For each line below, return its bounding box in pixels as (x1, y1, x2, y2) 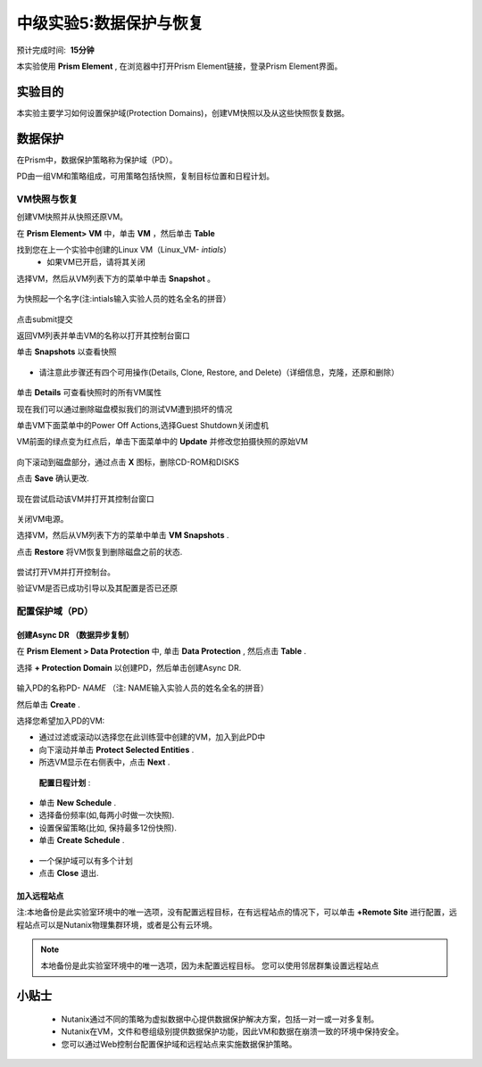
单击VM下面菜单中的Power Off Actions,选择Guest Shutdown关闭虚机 (16, 419, 270, 430)
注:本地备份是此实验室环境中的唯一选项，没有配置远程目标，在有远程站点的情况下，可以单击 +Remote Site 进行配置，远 (16, 906, 458, 918)
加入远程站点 (16, 890, 64, 901)
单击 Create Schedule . (38, 835, 125, 846)
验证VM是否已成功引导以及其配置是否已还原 (16, 583, 179, 593)
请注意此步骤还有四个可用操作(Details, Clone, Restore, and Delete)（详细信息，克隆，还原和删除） (38, 367, 399, 377)
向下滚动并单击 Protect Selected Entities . (38, 744, 195, 755)
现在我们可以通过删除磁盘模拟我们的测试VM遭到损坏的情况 (16, 403, 233, 414)
